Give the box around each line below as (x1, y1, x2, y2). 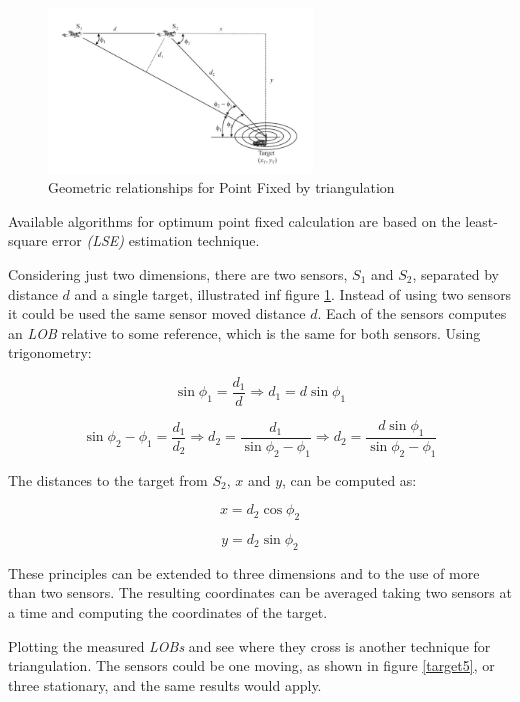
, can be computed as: (282, 469, 417, 490)
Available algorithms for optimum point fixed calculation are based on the (8, 210, 461, 231)
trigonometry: (8, 342, 92, 363)
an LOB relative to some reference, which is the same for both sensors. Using (8, 322, 481, 343)
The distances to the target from (8, 469, 208, 490)
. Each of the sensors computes (317, 303, 507, 324)
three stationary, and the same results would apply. (8, 674, 322, 695)
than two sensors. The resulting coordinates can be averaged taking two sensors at (8, 582, 512, 603)
